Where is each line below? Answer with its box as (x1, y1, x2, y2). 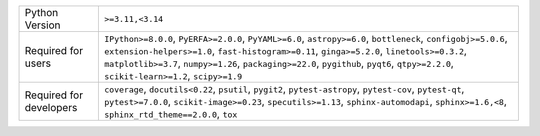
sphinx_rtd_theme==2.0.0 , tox (104, 107, 238, 120)
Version (24, 18, 61, 32)
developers (24, 101, 78, 114)
